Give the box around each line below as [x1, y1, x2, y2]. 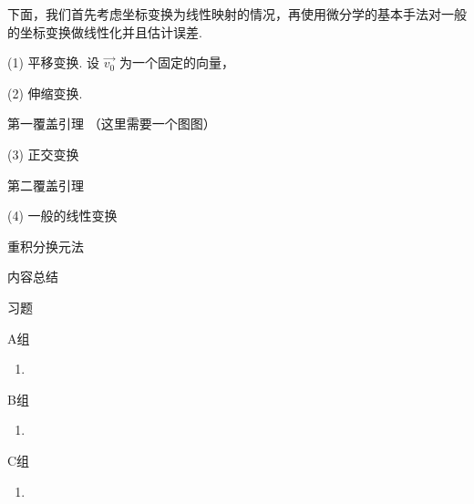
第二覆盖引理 [7, 175, 84, 194]
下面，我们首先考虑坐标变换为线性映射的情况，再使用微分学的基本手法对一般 [7, 5, 467, 23]
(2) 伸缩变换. [7, 83, 83, 102]
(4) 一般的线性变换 [7, 206, 118, 225]
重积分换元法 [7, 236, 84, 255]
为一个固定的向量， [118, 53, 234, 72]
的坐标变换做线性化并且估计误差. [7, 22, 202, 41]
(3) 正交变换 [7, 144, 79, 163]
